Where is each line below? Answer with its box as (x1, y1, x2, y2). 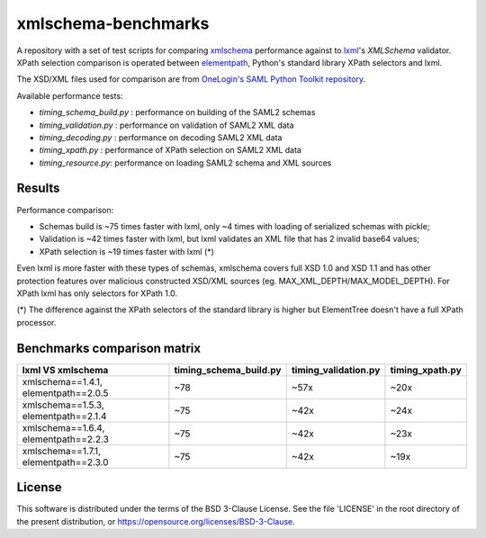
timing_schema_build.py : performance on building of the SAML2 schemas (39, 107, 316, 118)
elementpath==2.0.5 (22, 387, 109, 399)
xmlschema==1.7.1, (22, 444, 102, 457)
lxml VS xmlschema (22, 363, 109, 376)
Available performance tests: (16, 90, 123, 101)
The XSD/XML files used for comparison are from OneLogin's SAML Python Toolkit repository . (16, 74, 366, 85)
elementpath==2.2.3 (22, 433, 110, 445)
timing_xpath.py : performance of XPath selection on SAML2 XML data (39, 145, 301, 156)
